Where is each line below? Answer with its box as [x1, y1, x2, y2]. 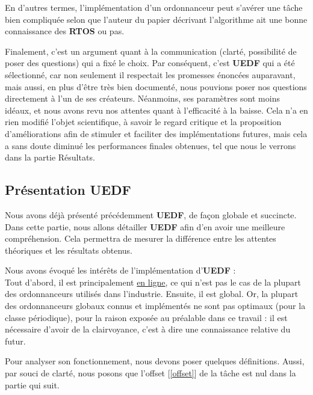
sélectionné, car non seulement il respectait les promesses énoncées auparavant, [5, 68, 296, 81]
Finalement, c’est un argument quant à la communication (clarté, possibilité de [5, 44, 297, 57]
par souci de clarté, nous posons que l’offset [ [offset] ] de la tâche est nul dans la [5, 367, 296, 379]
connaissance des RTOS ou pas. [5, 25, 125, 37]
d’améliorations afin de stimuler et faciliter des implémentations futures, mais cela [5, 127, 308, 139]
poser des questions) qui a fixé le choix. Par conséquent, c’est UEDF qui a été [5, 57, 295, 69]
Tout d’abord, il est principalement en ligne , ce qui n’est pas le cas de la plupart [5, 275, 302, 288]
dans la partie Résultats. [5, 151, 95, 164]
